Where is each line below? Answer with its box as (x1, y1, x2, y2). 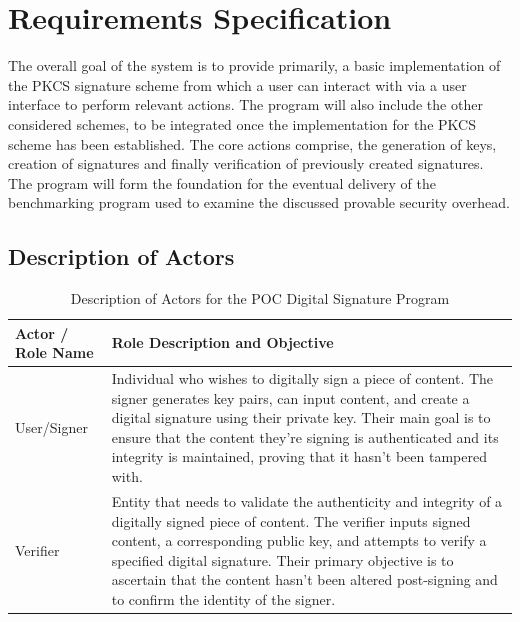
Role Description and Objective (111, 332, 334, 353)
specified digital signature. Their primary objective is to (111, 549, 454, 570)
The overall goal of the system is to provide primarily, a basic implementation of (8, 55, 501, 76)
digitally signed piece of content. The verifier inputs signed (111, 510, 471, 531)
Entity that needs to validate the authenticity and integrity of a (111, 490, 503, 511)
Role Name (15, 342, 94, 363)
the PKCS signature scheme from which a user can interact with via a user (8, 74, 467, 95)
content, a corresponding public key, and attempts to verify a (111, 530, 487, 551)
